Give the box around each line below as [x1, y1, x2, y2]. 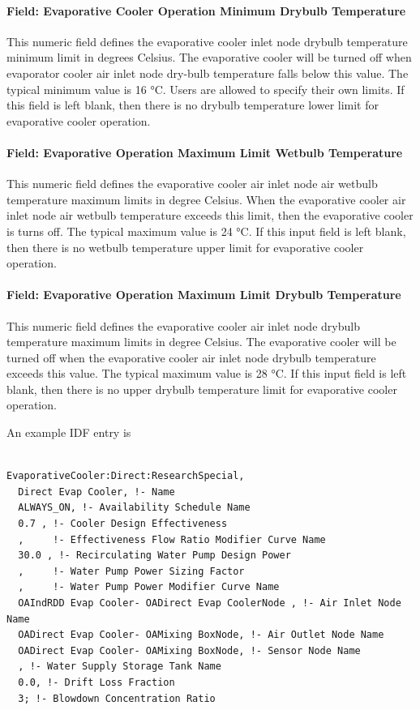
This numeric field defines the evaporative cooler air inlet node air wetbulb [6, 175, 378, 192]
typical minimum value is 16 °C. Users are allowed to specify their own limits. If [6, 80, 405, 97]
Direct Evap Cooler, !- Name [18, 485, 175, 498]
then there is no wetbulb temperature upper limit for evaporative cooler [6, 238, 364, 255]
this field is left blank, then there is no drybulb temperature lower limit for [6, 96, 379, 113]
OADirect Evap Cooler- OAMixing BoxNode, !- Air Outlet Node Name [18, 629, 384, 641]
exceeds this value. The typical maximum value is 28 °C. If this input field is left [6, 365, 407, 382]
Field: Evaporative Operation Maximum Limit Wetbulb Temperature [6, 143, 403, 160]
